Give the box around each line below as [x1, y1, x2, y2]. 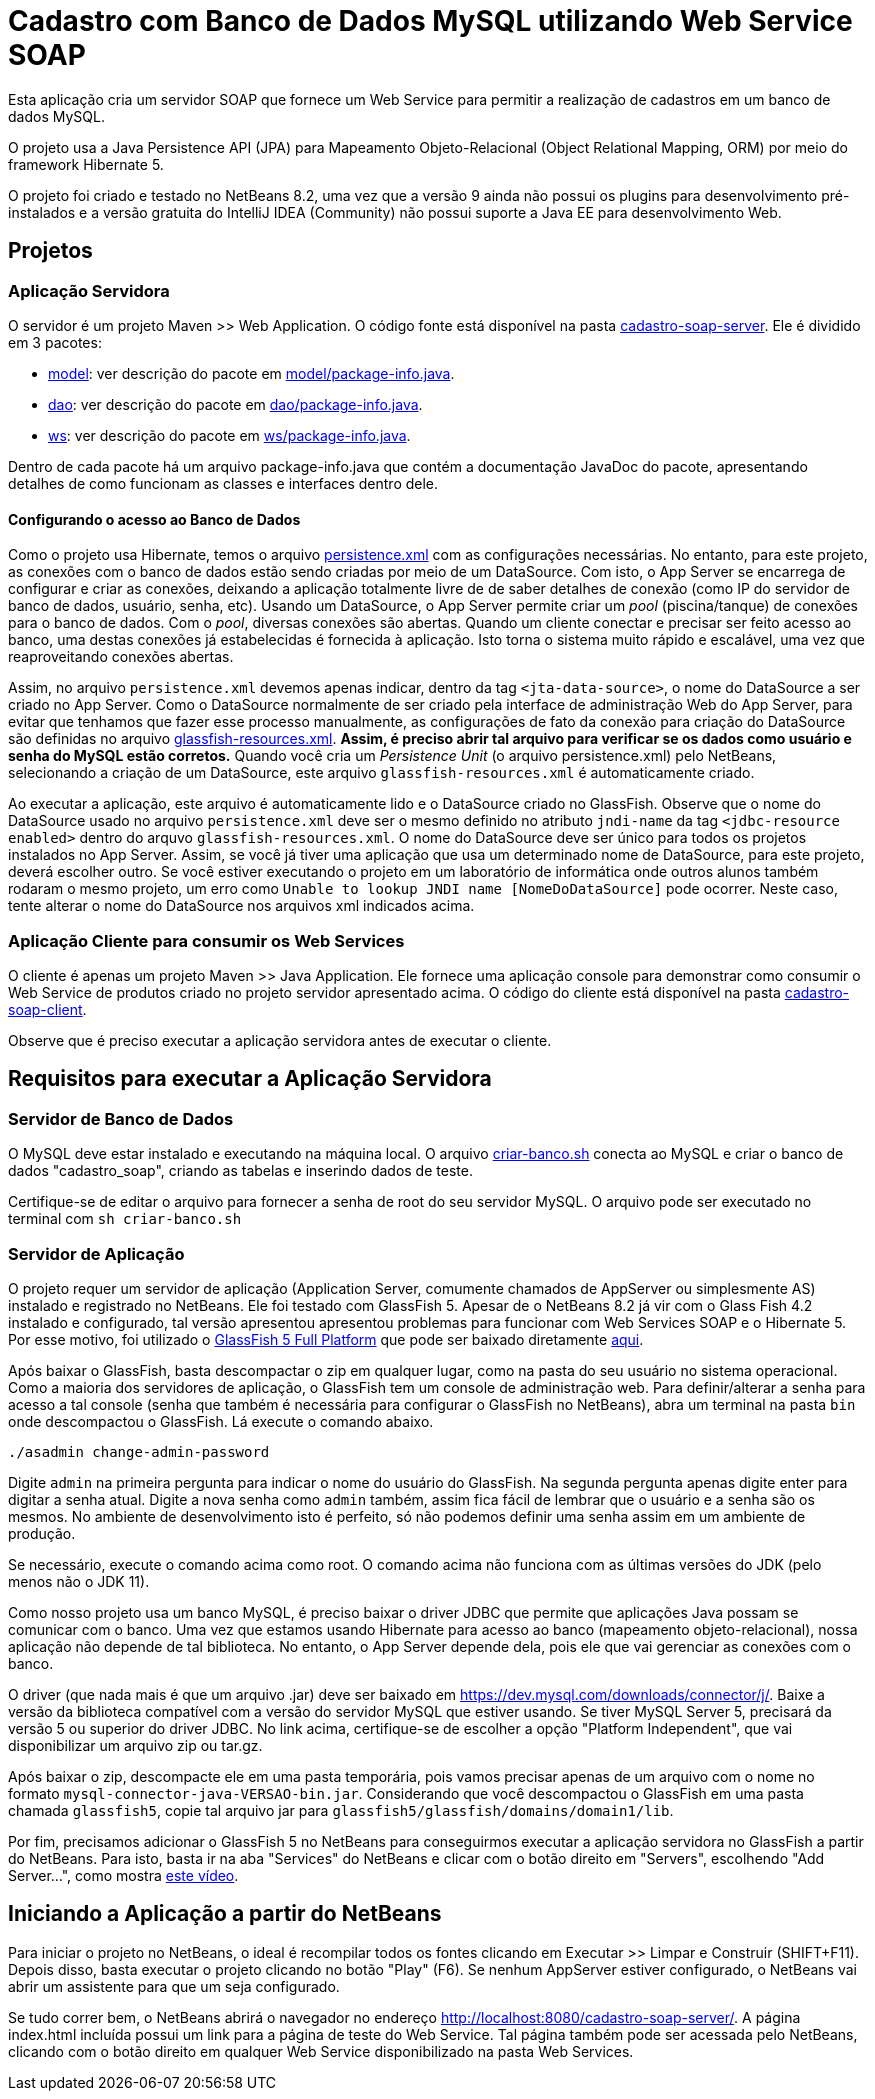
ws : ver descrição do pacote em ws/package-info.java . [48, 426, 411, 444]
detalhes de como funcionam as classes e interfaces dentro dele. [8, 474, 439, 492]
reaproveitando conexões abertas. [8, 648, 234, 666]
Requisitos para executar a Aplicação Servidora [8, 1066, 492, 1092]
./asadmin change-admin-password [8, 1443, 270, 1460]
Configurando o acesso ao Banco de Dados [8, 510, 301, 528]
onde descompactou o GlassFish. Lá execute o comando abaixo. [8, 1412, 434, 1430]
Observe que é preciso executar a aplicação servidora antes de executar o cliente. [8, 1031, 552, 1049]
